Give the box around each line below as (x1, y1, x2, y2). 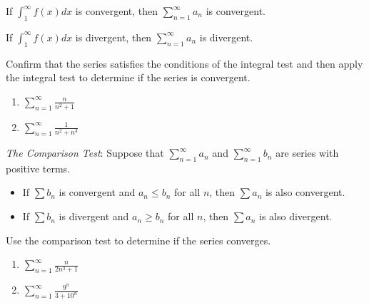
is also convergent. (265, 185, 345, 200)
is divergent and (59, 209, 129, 224)
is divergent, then (75, 29, 152, 44)
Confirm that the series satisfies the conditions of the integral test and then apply (6, 56, 363, 71)
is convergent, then (75, 4, 158, 18)
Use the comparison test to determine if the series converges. (6, 232, 271, 247)
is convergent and (59, 185, 136, 200)
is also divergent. (259, 209, 333, 224)
